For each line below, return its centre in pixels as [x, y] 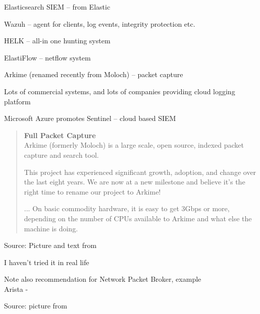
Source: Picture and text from [50, 245]
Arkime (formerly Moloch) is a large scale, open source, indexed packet [134, 145]
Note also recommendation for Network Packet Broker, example [103, 279]
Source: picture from [36, 306]
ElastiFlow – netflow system [47, 57]
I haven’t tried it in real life [47, 262]
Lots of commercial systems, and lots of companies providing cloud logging [120, 91]
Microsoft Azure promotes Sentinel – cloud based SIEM [90, 118]
